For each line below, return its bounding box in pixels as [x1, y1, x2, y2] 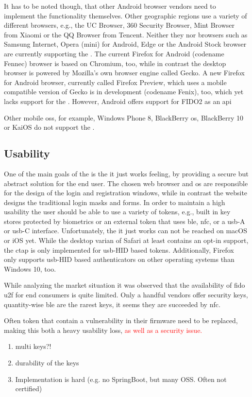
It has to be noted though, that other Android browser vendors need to [4, 1, 216, 11]
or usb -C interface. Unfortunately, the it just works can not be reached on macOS [4, 225, 247, 236]
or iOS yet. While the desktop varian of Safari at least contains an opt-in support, [4, 235, 249, 245]
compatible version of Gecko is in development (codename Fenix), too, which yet [4, 86, 244, 97]
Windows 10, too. [4, 263, 56, 274]
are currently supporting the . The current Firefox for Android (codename [4, 48, 224, 58]
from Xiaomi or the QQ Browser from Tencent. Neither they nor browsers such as [4, 29, 248, 39]
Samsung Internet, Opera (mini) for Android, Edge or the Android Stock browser [4, 39, 247, 49]
